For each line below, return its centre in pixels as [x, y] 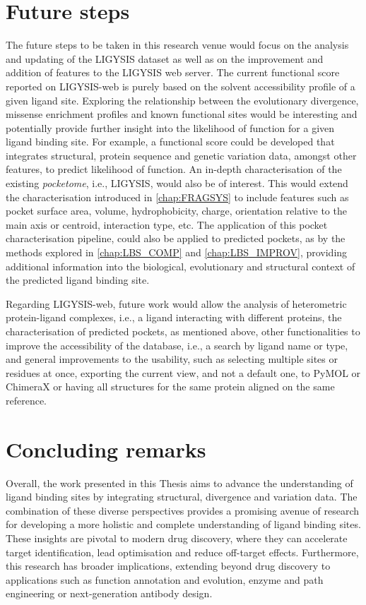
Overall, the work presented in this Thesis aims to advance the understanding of [179, 483]
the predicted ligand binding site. [78, 280]
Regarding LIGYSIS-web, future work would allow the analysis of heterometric [176, 303]
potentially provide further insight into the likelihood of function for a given [170, 127]
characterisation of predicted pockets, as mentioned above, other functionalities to [183, 331]
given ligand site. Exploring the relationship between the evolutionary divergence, [182, 100]
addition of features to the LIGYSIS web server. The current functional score [173, 72]
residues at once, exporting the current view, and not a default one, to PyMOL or [183, 372]
